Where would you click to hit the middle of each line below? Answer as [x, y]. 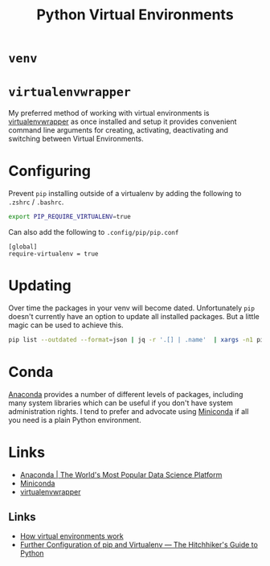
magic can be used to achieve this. [66, 325]
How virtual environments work [72, 536]
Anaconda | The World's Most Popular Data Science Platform [121, 474]
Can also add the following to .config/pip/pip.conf [94, 232]
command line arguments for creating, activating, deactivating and [119, 130]
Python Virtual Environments [135, 15]
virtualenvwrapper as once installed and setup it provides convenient [123, 121]
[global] [23, 247]
